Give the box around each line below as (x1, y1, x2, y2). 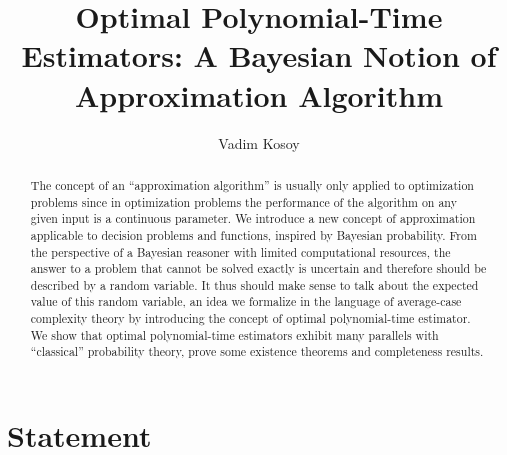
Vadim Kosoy (218, 132, 300, 153)
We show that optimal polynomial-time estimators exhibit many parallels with (30, 326, 439, 343)
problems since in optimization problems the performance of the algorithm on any (30, 193, 457, 210)
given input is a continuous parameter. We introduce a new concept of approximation (30, 210, 476, 227)
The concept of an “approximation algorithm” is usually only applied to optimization (30, 176, 474, 193)
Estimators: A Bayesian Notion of (21, 35, 497, 76)
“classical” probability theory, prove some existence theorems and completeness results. (30, 343, 484, 360)
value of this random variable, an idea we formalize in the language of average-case (30, 293, 462, 310)
